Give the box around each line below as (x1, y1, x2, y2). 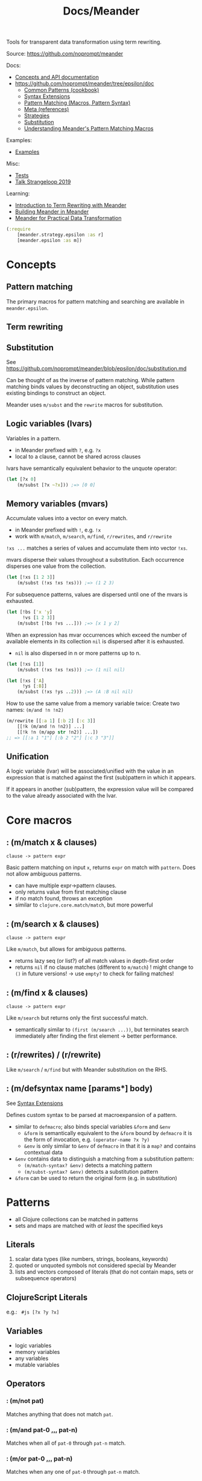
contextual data (24, 1148, 63, 1156)
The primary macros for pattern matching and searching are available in (6, 298, 185, 305)
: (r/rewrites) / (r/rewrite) (6, 1050, 101, 1060)
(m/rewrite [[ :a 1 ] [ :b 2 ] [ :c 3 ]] (6, 718, 96, 724)
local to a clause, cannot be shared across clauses (14, 452, 141, 460)
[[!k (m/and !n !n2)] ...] (17, 724, 85, 730)
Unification (6, 752, 49, 762)
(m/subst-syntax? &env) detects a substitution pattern (24, 1168, 159, 1175)
